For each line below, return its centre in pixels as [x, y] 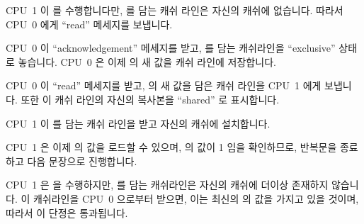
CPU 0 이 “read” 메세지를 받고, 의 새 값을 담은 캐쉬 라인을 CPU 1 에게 [164, 85]
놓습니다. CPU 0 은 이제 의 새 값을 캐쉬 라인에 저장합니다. [147, 61]
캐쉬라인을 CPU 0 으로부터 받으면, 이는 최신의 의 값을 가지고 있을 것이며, [196, 198]
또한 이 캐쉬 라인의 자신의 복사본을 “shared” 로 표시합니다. [150, 99]
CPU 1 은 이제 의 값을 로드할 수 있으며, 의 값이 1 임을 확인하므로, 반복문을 [171, 147]
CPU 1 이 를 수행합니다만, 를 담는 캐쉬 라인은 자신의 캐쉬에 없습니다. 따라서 [175, 10]
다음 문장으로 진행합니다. [82, 161]
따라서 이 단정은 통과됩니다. [67, 212]
